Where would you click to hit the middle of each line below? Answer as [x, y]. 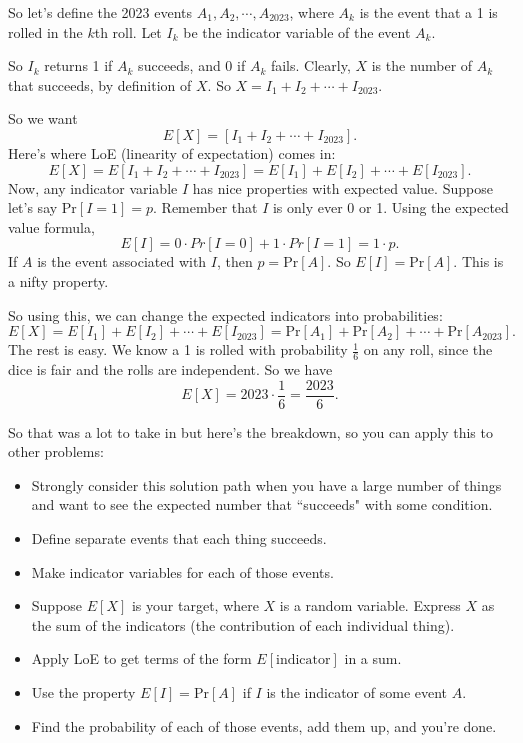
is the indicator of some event [357, 691]
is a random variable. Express [370, 605]
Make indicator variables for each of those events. [182, 571]
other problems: [56, 451]
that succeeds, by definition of [100, 84]
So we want [43, 118]
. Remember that [205, 207]
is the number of [422, 65]
